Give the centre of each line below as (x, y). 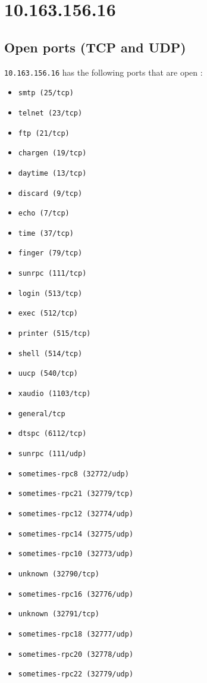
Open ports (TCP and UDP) (95, 47)
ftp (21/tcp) (44, 133)
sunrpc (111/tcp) (52, 274)
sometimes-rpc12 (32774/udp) (76, 514)
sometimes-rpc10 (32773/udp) (76, 554)
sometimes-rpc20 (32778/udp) (76, 654)
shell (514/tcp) (50, 353)
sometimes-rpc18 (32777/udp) (76, 634)
